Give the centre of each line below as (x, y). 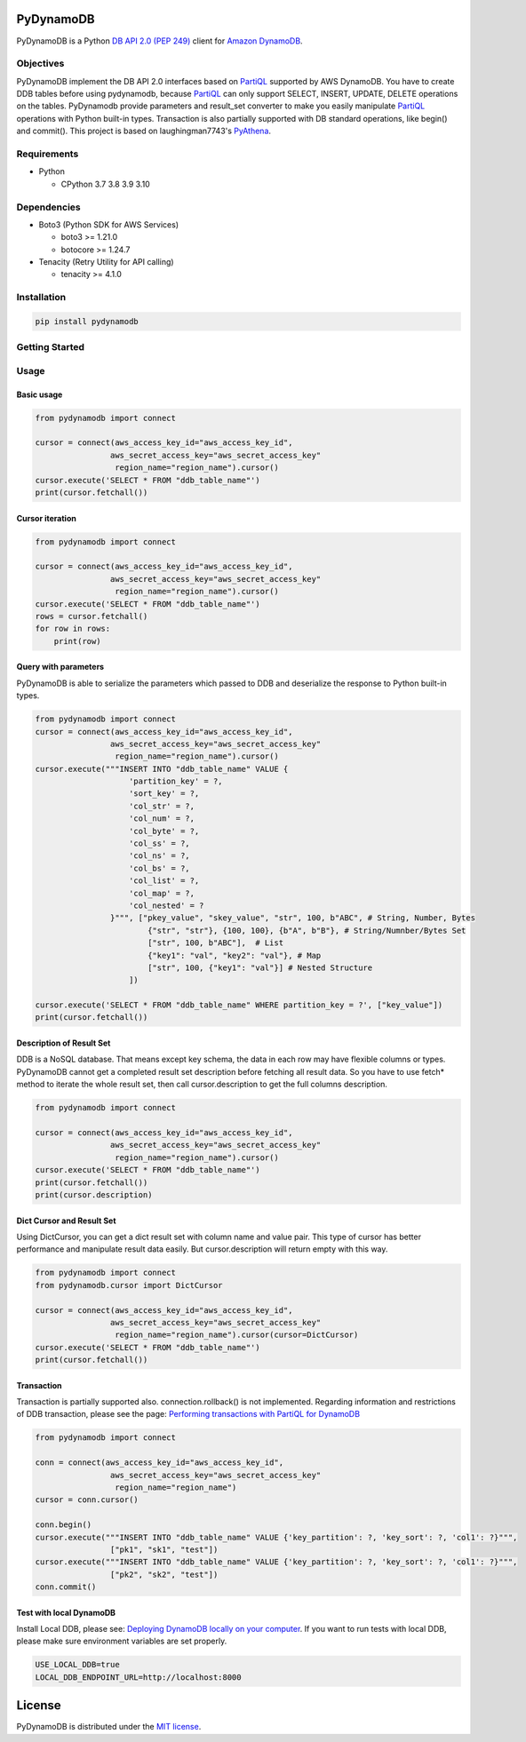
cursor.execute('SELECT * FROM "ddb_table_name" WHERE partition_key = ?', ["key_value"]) (239, 1005)
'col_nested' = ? (167, 905)
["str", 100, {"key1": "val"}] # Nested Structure (260, 967)
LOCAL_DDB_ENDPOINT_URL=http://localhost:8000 (138, 1677)
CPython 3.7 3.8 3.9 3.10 (105, 184)
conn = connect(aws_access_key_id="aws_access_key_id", (159, 1463)
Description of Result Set (64, 1043)
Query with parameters (60, 667)
